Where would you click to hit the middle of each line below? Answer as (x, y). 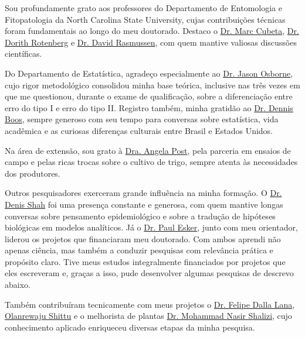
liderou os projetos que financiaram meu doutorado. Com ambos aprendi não (143, 238)
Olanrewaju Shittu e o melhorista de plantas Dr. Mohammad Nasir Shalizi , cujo (148, 316)
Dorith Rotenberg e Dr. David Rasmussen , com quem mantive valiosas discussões (151, 42)
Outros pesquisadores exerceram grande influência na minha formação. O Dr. (143, 193)
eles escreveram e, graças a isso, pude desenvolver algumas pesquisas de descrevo (149, 273)
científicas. (23, 54)
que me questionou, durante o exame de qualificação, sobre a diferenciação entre (149, 96)
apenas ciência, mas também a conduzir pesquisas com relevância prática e (139, 250)
